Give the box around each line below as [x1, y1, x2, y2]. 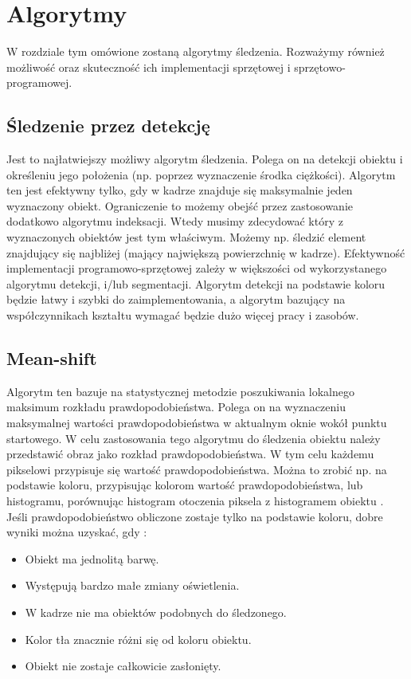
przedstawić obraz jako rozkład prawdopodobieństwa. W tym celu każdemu [6, 445, 374, 462]
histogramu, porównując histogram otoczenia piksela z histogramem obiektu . [6, 493, 384, 508]
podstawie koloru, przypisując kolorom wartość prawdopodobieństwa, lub [6, 477, 363, 493]
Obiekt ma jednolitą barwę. [25, 550, 159, 567]
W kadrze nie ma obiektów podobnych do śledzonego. [25, 603, 287, 620]
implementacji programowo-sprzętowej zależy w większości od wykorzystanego [6, 260, 387, 277]
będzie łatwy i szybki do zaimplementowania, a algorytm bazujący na [6, 291, 346, 308]
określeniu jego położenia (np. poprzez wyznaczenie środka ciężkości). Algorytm [6, 166, 396, 183]
